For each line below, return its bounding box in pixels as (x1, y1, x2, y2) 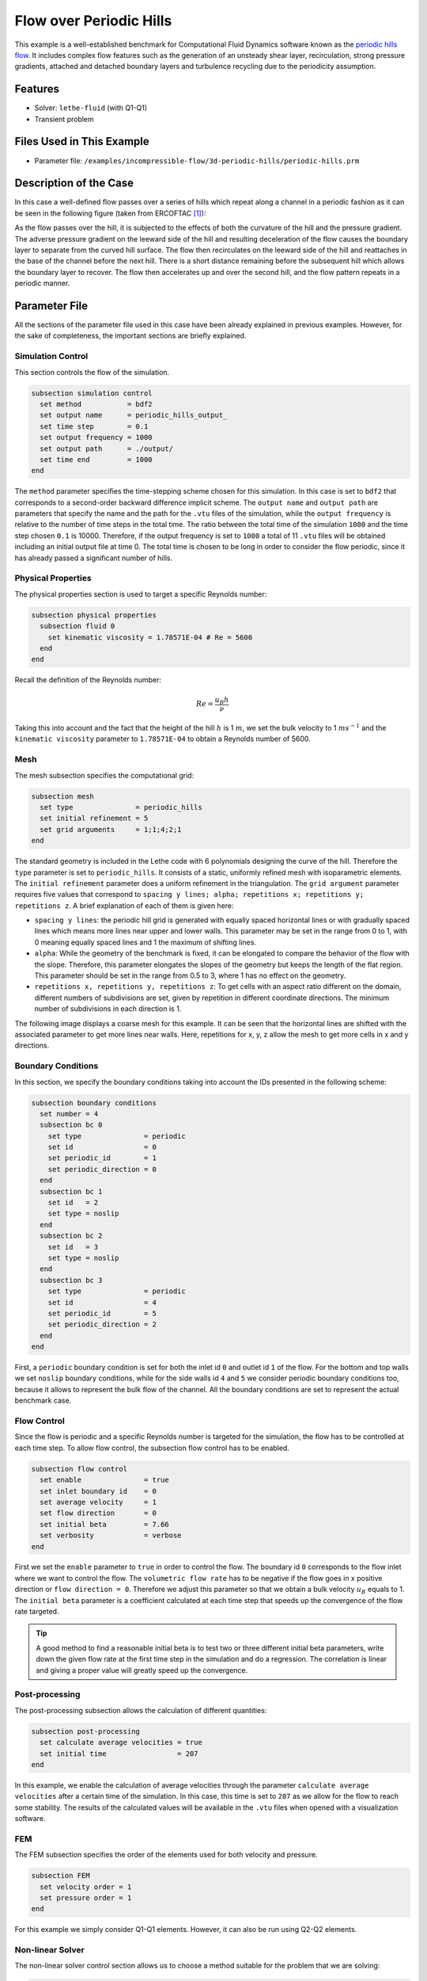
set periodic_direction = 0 (47, 1165, 157, 1174)
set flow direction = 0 (40, 1509, 157, 1517)
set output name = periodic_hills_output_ (40, 410, 228, 420)
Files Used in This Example (14, 135, 149, 148)
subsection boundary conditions (31, 1098, 157, 1107)
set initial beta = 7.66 (40, 1520, 169, 1529)
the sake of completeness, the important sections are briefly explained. (14, 331, 247, 341)
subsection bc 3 (40, 1276, 103, 1284)
